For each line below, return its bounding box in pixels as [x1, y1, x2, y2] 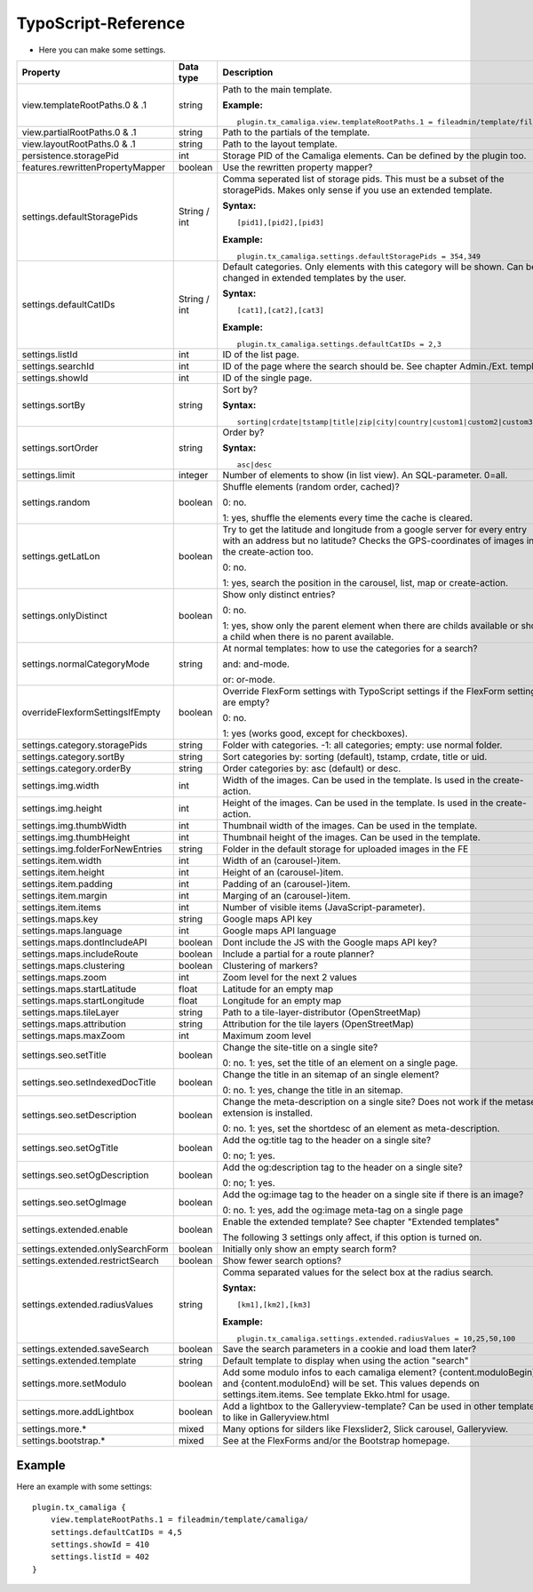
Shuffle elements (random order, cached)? [222, 480, 400, 492]
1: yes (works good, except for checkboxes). [222, 727, 409, 740]
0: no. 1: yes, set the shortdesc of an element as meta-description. [222, 1122, 500, 1134]
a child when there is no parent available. [222, 630, 394, 643]
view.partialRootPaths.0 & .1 [21, 125, 137, 138]
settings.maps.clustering [21, 959, 125, 972]
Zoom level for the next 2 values [222, 971, 357, 983]
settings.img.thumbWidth [21, 819, 128, 831]
